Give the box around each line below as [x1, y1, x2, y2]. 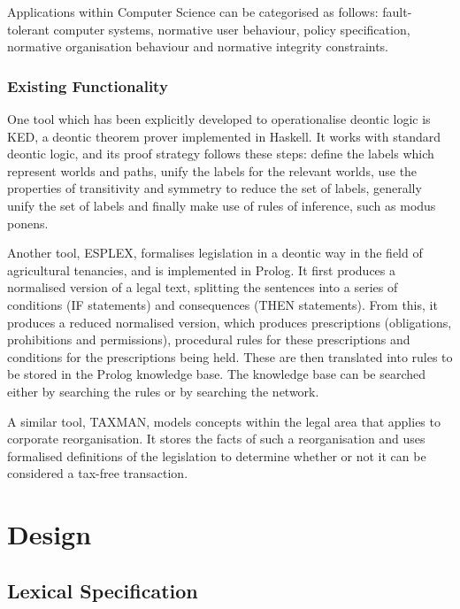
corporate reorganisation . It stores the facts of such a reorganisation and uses [7, 429, 425, 448]
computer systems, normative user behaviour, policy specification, [53, 19, 410, 38]
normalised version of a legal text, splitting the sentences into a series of [7, 278, 398, 297]
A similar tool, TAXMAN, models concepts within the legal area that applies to [7, 412, 441, 430]
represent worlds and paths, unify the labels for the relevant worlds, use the [7, 161, 418, 180]
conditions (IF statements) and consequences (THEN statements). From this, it [7, 295, 438, 313]
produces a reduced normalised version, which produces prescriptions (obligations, [7, 312, 452, 331]
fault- [382, 3, 412, 20]
